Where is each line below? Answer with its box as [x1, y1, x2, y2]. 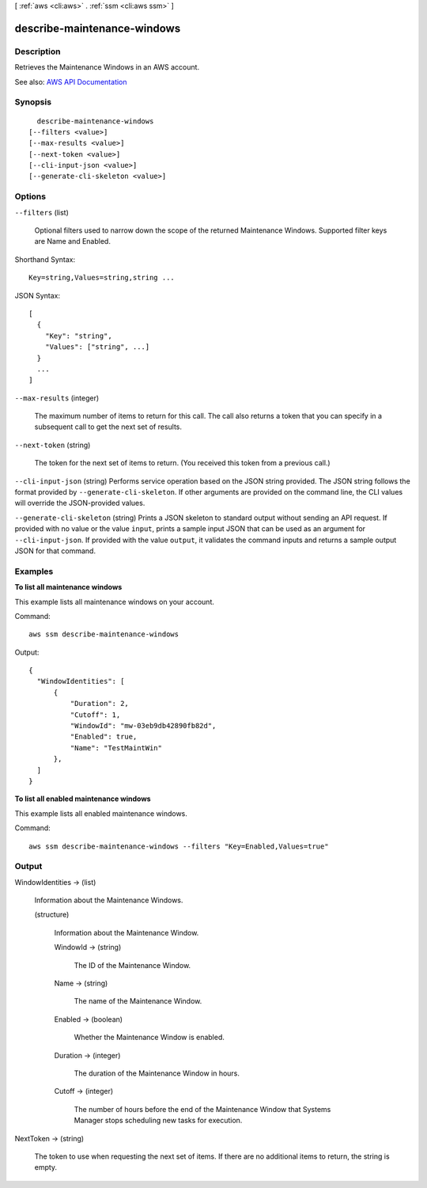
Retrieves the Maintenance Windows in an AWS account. [14, 63, 200, 72]
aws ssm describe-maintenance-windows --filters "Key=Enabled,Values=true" [28, 841, 329, 851]
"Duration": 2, [70, 699, 130, 708]
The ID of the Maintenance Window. [74, 960, 191, 970]
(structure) [34, 910, 70, 920]
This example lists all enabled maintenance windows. [14, 808, 187, 818]
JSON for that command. [14, 546, 96, 556]
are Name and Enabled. [34, 237, 111, 246]
